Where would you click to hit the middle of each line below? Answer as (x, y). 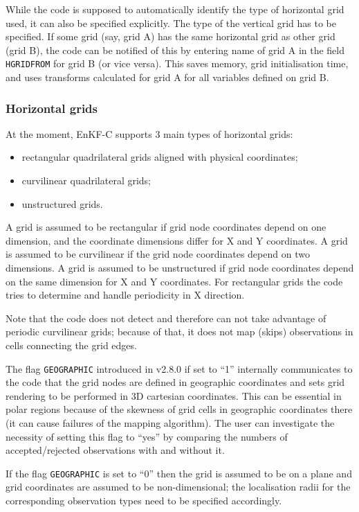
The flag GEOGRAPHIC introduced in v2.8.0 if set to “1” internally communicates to (179, 368)
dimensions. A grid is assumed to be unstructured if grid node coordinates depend (180, 267)
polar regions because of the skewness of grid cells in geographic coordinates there (179, 409)
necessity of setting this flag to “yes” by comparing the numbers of (147, 436)
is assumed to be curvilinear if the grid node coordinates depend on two (158, 254)
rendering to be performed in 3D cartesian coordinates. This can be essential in (174, 395)
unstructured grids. (62, 203)
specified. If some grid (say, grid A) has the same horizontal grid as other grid (171, 36)
